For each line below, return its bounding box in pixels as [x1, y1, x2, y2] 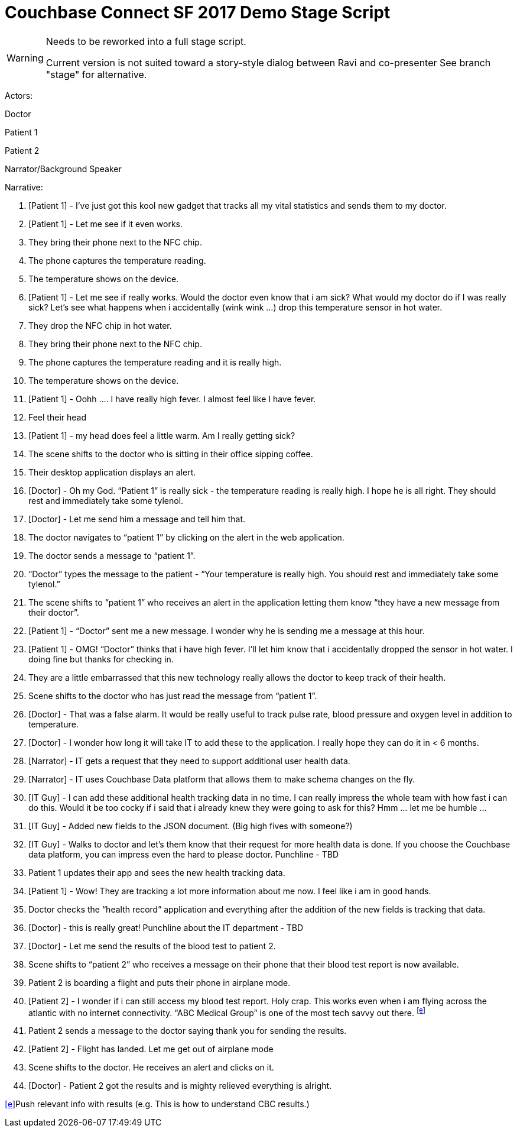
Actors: [5, 90, 33, 101]
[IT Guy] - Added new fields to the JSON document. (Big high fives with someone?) [28, 820, 353, 831]
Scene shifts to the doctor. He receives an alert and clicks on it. [28, 1062, 274, 1073]
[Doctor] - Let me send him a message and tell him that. [28, 513, 246, 524]
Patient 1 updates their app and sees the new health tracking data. [28, 867, 285, 878]
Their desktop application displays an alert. [28, 467, 196, 477]
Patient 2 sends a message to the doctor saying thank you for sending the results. [28, 1026, 347, 1036]
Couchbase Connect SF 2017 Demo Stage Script [5, 2, 391, 22]
